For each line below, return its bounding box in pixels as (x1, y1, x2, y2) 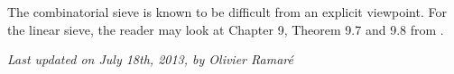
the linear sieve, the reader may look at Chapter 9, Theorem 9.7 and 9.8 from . (7, 20, 444, 38)
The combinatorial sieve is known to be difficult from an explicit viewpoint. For (7, 3, 447, 21)
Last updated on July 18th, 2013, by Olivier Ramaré (7, 50, 293, 69)
